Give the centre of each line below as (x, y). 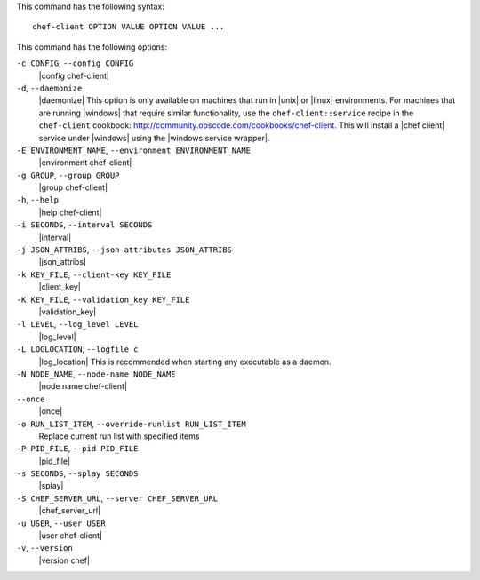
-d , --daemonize (49, 88)
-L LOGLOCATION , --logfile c (77, 349)
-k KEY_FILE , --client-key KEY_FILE (94, 274)
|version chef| (64, 560)
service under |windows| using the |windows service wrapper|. (154, 138)
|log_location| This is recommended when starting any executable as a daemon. (185, 362)
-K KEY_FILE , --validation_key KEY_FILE (103, 299)
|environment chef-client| (85, 163)
